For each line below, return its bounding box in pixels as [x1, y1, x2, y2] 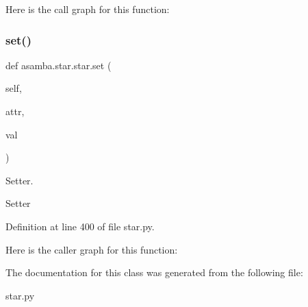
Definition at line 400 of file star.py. [5, 219, 155, 233]
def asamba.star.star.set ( [5, 58, 112, 72]
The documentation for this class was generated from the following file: [5, 265, 303, 280]
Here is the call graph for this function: [5, 2, 170, 16]
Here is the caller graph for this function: [5, 242, 178, 256]
